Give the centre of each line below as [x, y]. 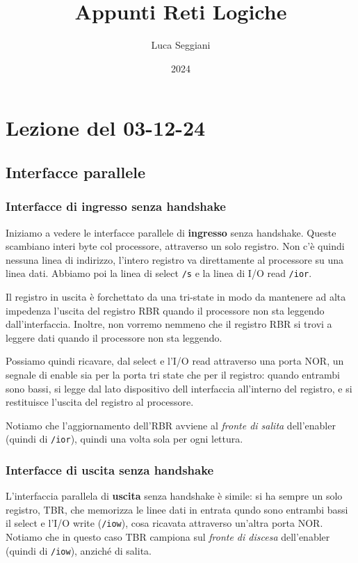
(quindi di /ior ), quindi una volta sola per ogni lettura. [124, 439]
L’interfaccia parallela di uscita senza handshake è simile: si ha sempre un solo [174, 496]
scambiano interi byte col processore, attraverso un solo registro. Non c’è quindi [175, 246]
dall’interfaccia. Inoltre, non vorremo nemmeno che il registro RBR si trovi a [169, 324]
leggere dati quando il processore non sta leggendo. [114, 337]
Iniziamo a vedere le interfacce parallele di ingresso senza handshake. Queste [171, 232]
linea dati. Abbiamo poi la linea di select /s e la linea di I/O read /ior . [159, 273]
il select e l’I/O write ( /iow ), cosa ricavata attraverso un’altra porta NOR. [164, 523]
